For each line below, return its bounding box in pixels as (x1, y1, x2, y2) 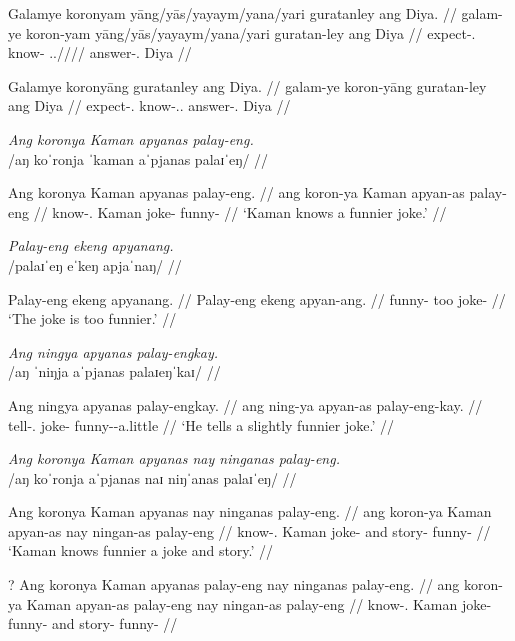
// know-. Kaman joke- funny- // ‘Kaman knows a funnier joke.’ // (33, 201, 447, 222)
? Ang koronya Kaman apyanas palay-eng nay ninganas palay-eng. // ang (8, 574, 460, 595)
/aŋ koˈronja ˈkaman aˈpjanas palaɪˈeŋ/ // (8, 148, 269, 169)
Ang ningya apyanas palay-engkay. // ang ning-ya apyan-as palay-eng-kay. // (8, 394, 483, 415)
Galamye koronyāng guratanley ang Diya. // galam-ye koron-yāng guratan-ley (8, 75, 487, 96)
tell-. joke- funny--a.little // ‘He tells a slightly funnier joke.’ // (8, 414, 394, 435)
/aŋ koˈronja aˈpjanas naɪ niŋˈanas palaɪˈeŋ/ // (8, 467, 297, 488)
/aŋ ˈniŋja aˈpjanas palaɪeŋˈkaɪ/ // (8, 361, 221, 382)
